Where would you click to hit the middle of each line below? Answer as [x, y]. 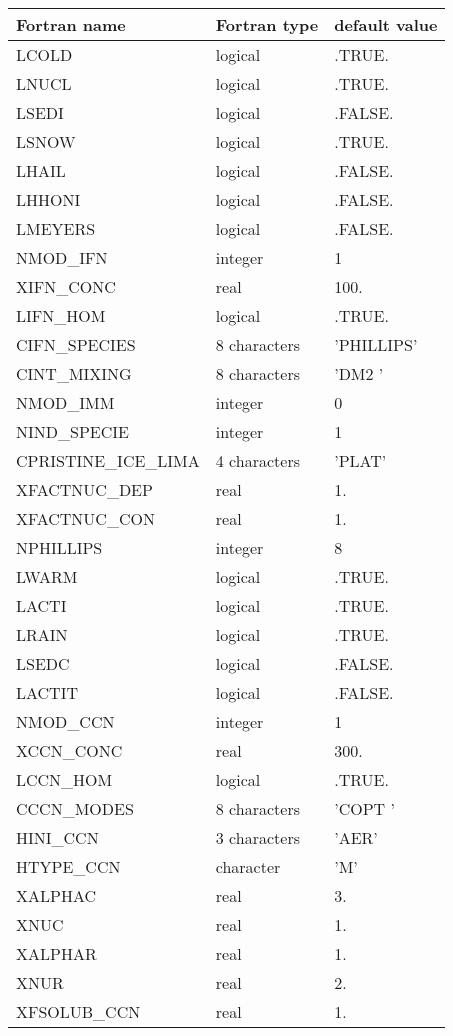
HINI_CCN [57, 837]
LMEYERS [56, 228]
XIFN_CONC [66, 286]
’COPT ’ [364, 808]
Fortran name [71, 24]
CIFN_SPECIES [76, 344]
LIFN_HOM [61, 315]
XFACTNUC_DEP [84, 489]
